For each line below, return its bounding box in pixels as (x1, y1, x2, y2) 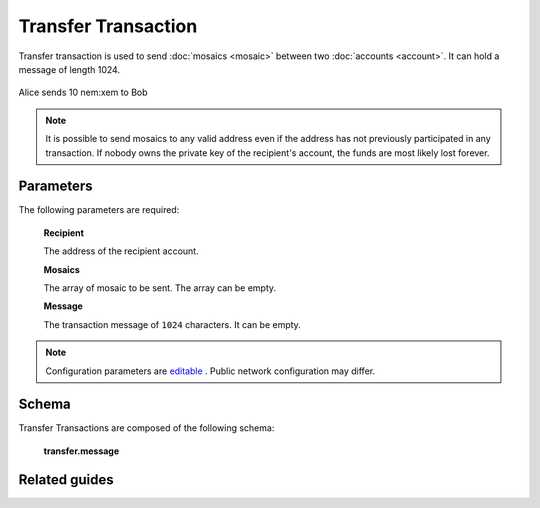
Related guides (18, 471, 114, 488)
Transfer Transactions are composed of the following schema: (18, 422, 275, 434)
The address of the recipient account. (43, 245, 199, 257)
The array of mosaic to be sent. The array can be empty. (43, 281, 277, 294)
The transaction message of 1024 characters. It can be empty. (43, 318, 302, 330)
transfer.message (43, 445, 120, 457)
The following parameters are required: (18, 204, 180, 216)
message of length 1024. (18, 63, 120, 75)
